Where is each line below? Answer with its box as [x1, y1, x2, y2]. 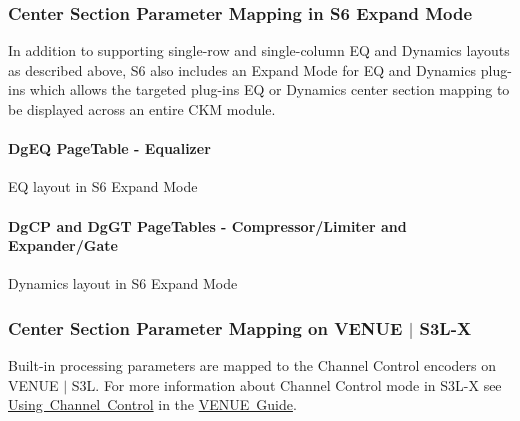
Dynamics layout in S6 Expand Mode [8, 273, 238, 294]
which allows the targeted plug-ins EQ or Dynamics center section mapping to [29, 79, 510, 100]
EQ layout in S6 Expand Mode [8, 176, 198, 197]
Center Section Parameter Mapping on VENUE [8, 315, 403, 340]
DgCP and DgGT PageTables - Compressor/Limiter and [8, 215, 407, 236]
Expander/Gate [8, 235, 118, 256]
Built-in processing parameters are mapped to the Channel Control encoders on [8, 355, 497, 376]
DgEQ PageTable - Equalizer [8, 138, 211, 159]
